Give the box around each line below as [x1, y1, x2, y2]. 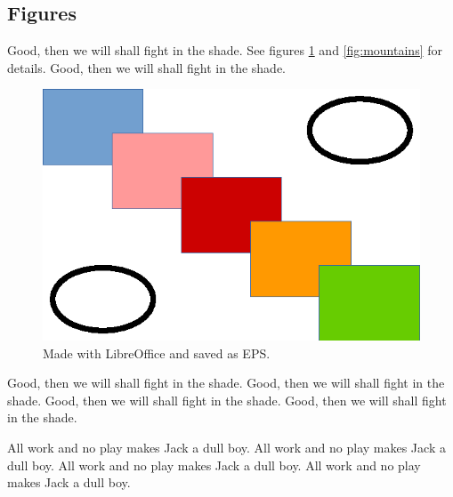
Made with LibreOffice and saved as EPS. [43, 343, 271, 362]
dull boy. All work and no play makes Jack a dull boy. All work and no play [7, 455, 421, 474]
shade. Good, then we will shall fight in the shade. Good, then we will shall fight [7, 390, 447, 409]
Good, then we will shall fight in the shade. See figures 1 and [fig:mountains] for [7, 41, 442, 60]
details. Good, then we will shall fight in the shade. [7, 58, 287, 76]
